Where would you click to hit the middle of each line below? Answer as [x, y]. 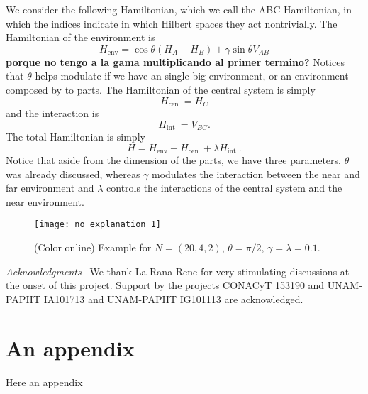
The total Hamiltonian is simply [76, 137]
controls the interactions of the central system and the [224, 188]
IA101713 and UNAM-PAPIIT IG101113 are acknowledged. [173, 299]
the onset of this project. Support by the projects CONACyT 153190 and [165, 285]
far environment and [50, 188]
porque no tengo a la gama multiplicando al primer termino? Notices [175, 61]
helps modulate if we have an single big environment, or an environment [192, 76]
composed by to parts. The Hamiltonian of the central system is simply [161, 89]
